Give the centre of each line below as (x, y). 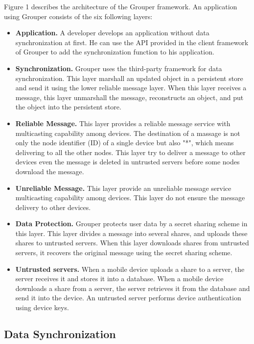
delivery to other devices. (53, 207)
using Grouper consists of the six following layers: (78, 16)
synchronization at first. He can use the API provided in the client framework (132, 42)
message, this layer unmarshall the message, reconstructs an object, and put (129, 97)
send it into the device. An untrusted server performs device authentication (128, 298)
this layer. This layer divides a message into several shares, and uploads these (131, 233)
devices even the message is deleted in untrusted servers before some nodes (127, 162)
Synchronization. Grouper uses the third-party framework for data (119, 68)
